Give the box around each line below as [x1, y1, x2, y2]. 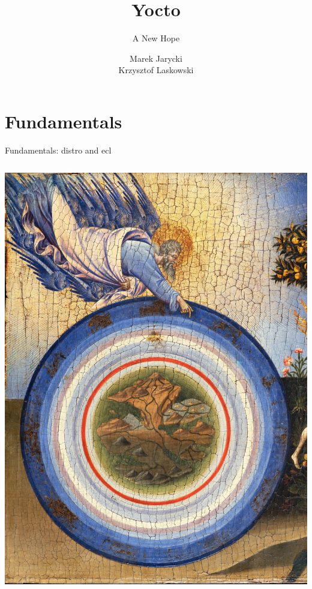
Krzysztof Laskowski [118, 64, 194, 76]
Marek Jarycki [130, 52, 182, 64]
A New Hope [132, 32, 180, 44]
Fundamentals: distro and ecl [5, 143, 112, 156]
